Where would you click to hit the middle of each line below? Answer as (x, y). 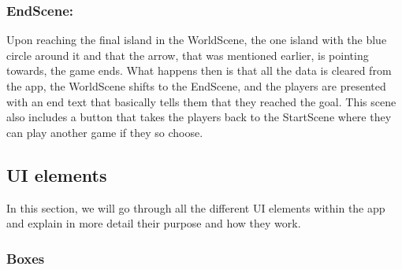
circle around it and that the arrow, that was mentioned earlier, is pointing (188, 55)
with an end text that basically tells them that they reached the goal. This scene (201, 101)
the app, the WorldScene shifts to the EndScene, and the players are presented (196, 86)
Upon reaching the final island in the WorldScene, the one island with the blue (197, 40)
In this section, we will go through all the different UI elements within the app (196, 207)
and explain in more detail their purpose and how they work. (154, 223)
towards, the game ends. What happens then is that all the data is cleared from (199, 70)
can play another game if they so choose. (105, 132)
